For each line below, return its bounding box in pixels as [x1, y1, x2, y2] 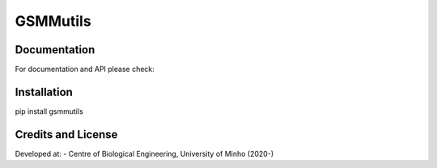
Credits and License [15, 128, 118, 141]
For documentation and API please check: [15, 65, 155, 74]
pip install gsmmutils [15, 106, 84, 116]
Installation [15, 85, 73, 99]
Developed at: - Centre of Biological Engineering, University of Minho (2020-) [15, 149, 274, 158]
